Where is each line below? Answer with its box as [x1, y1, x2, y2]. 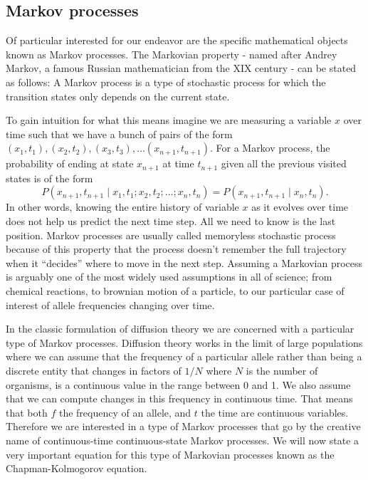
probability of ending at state [6, 156, 134, 171]
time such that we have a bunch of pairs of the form [6, 126, 233, 141]
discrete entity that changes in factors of [6, 362, 182, 377]
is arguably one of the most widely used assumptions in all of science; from [6, 269, 332, 284]
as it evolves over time [251, 199, 349, 214]
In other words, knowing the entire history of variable [6, 199, 239, 214]
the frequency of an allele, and [58, 405, 191, 419]
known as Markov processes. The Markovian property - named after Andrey [6, 46, 337, 61]
